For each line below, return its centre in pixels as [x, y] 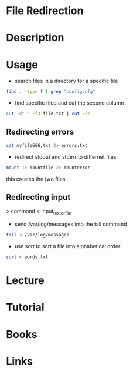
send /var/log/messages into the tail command [71, 224]
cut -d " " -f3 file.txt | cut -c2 [48, 114]
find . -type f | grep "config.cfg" [51, 92]
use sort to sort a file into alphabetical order [67, 246]
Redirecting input [38, 197]
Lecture [25, 281]
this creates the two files [36, 179]
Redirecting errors [40, 132]
